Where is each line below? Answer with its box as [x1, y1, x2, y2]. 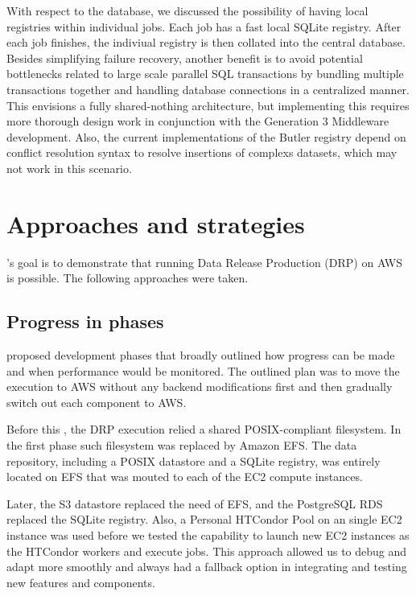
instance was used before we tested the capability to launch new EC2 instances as [6, 526, 410, 543]
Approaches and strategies [6, 207, 305, 240]
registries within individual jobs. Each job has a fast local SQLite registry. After [6, 18, 402, 35]
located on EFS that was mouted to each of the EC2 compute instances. [6, 468, 363, 485]
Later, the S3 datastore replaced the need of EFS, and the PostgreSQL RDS [6, 495, 383, 512]
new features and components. [6, 573, 155, 590]
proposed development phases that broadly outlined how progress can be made [6, 347, 395, 364]
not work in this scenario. [6, 159, 132, 176]
